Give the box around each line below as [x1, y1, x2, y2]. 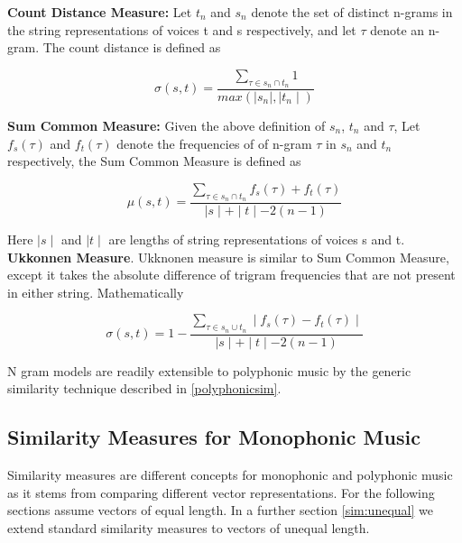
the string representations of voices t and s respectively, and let [7, 20, 356, 39]
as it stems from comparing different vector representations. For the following [7, 483, 435, 502]
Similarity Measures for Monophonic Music [7, 423, 420, 451]
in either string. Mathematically [7, 282, 184, 301]
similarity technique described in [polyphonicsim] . [7, 379, 282, 398]
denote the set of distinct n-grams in [251, 3, 453, 21]
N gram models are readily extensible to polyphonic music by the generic [7, 361, 411, 380]
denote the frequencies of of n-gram [116, 133, 312, 152]
